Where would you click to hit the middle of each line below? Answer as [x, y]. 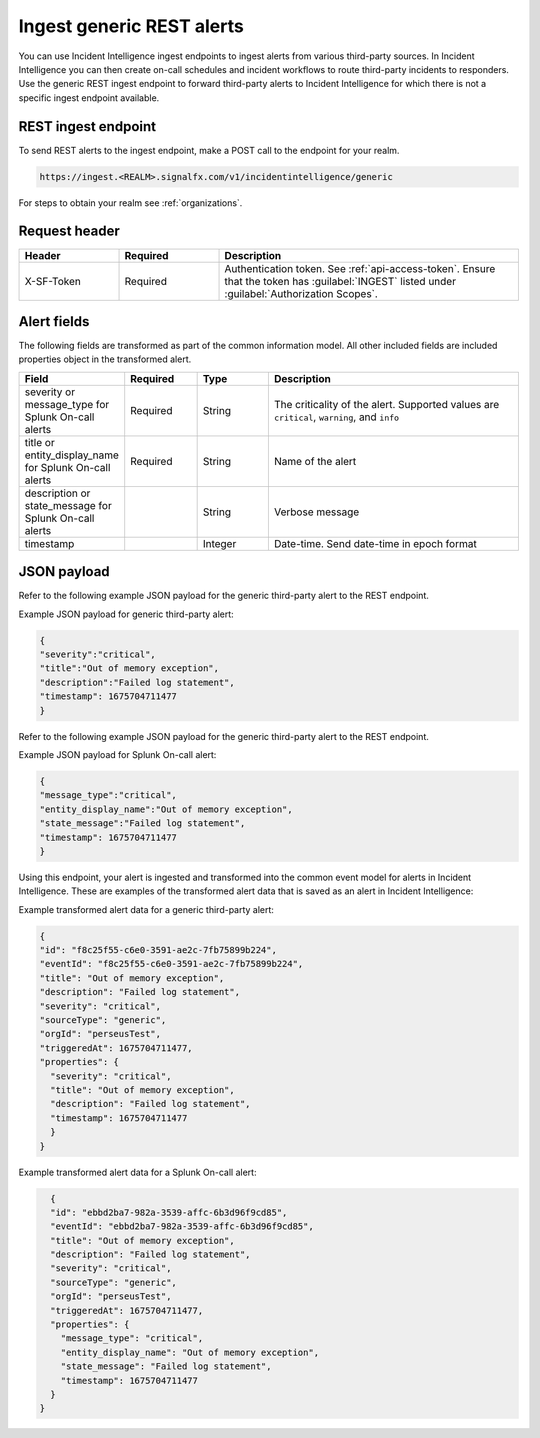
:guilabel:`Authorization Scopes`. [301, 293]
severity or [49, 392]
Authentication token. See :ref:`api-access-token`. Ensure [360, 268]
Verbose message [316, 512]
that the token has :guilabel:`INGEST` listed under [340, 281]
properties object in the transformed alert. [105, 359]
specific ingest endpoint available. [89, 97]
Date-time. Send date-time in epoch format [375, 543]
